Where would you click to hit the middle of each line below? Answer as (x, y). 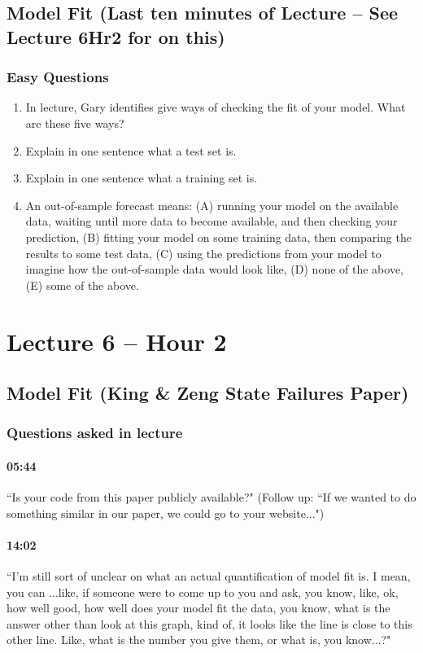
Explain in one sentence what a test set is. (131, 150)
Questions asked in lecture (95, 433)
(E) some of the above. (82, 285)
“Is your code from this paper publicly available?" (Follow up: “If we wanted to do (211, 497)
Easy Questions (58, 77)
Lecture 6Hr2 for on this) (116, 36)
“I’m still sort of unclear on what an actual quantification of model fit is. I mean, (209, 576)
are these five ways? (75, 123)
